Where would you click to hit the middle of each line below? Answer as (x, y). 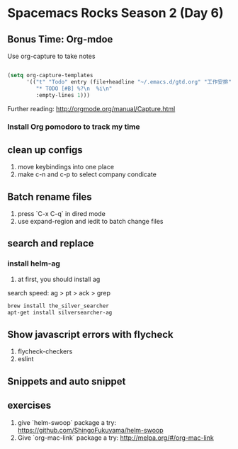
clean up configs (45, 150)
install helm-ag (34, 263)
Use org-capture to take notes (51, 56)
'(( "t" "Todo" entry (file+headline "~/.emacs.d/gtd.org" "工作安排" (129, 82)
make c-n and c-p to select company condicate (87, 174)
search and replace (51, 243)
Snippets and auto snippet (67, 381)
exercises (29, 405)
